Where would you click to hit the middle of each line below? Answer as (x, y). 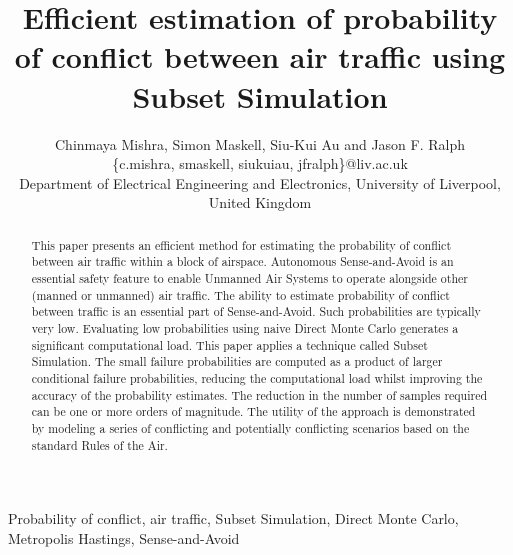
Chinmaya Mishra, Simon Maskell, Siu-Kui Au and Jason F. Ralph (260, 143)
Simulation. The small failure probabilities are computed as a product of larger (237, 361)
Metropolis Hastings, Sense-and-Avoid (124, 537)
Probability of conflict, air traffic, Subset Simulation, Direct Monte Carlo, (233, 518)
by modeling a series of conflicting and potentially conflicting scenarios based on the (250, 427)
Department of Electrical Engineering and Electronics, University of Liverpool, (260, 182)
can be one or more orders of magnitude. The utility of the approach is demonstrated (253, 411)
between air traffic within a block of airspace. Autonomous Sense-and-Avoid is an (242, 261)
